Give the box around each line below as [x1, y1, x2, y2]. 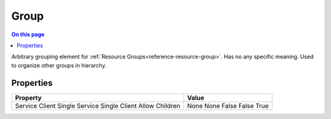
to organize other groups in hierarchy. [11, 61, 107, 69]
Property [15, 93, 42, 102]
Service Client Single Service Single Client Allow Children [15, 101, 181, 110]
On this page [11, 31, 45, 38]
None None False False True [187, 101, 269, 110]
